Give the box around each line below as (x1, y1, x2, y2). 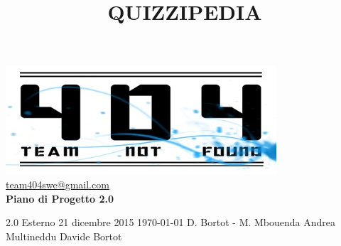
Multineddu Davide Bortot (6, 228, 122, 243)
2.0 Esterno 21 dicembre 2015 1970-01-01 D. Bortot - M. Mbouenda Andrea (6, 215, 336, 230)
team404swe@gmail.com (6, 176, 109, 191)
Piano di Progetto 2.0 (6, 191, 114, 205)
